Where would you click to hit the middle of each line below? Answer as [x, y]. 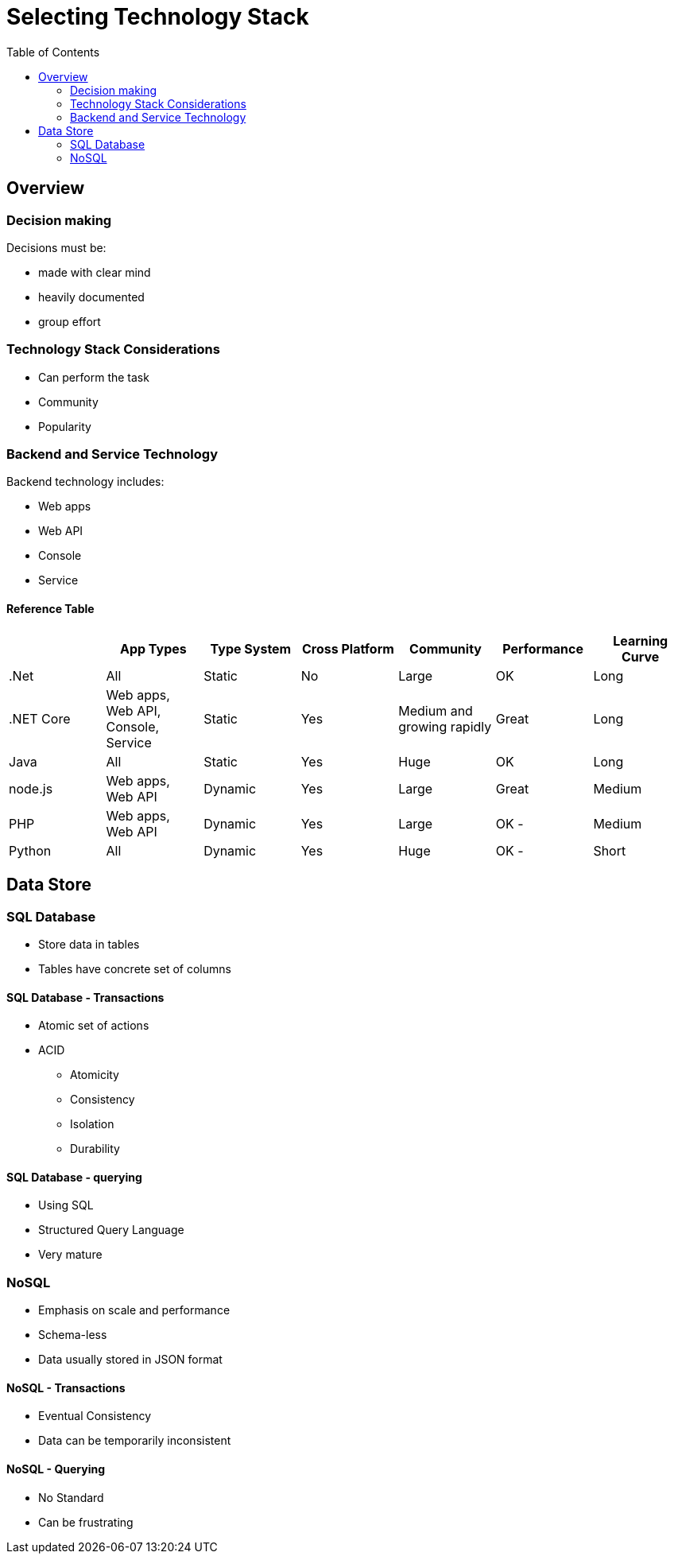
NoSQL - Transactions [66, 1387]
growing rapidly [445, 726]
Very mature [70, 1255]
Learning [641, 640]
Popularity [65, 426]
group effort [70, 321]
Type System [251, 648]
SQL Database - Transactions [85, 997]
